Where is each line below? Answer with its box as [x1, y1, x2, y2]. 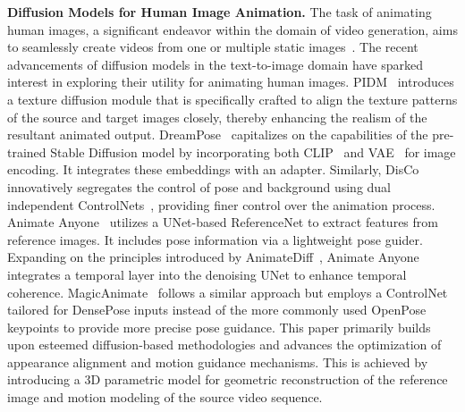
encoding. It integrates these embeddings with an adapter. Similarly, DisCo [7, 160, 419, 179]
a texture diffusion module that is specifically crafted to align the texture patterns [7, 89, 458, 108]
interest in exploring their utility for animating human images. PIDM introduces [7, 72, 454, 91]
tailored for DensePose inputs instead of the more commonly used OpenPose [7, 300, 427, 319]
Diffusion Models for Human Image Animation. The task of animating [7, 3, 432, 21]
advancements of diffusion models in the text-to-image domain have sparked [7, 55, 424, 73]
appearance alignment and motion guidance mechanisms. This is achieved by [7, 352, 428, 371]
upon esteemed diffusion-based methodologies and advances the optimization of [7, 335, 442, 354]
